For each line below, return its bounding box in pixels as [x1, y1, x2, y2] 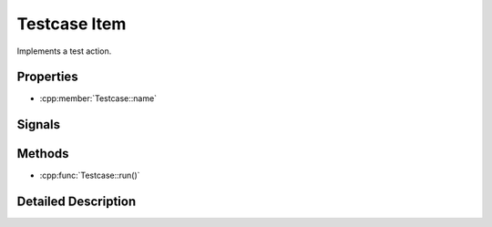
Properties [16, 69, 78, 85]
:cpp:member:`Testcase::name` [39, 93, 158, 104]
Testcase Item [16, 14, 127, 34]
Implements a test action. [16, 46, 112, 57]
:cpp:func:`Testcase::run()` [39, 170, 140, 181]
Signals [16, 117, 61, 132]
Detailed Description [16, 194, 137, 210]
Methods [16, 146, 69, 161]
